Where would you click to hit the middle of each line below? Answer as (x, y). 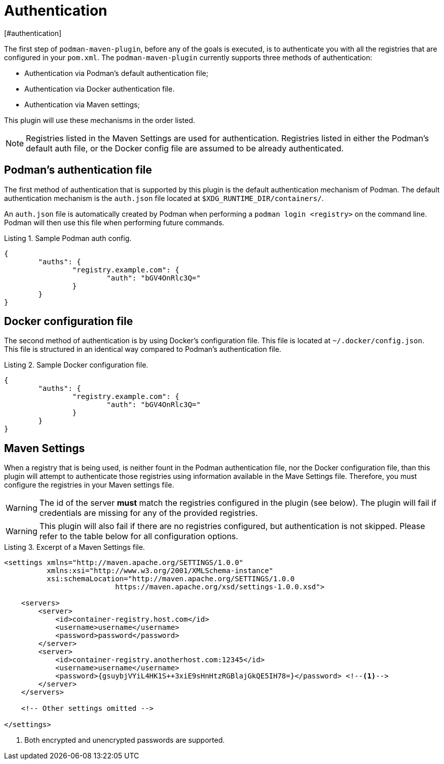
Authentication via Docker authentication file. (100, 89)
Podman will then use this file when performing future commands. (114, 222)
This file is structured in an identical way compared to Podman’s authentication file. (143, 349)
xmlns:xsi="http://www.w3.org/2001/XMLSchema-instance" (160, 571)
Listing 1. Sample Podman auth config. (68, 238)
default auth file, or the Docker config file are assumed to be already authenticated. (185, 148)
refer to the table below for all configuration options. (139, 536)
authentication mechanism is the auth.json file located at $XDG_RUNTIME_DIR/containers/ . (164, 198)
